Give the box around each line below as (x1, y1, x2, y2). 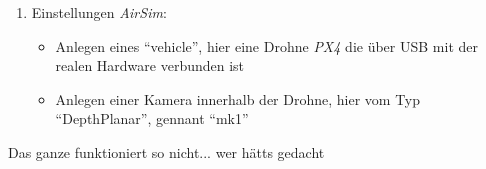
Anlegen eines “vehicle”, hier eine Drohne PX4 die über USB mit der (55, 35, 478, 56)
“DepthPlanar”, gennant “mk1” (55, 108, 249, 129)
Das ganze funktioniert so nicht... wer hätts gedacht (8, 141, 325, 162)
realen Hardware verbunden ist (55, 55, 245, 76)
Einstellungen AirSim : (31, 2, 167, 22)
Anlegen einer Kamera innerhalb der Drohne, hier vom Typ (55, 88, 421, 109)
